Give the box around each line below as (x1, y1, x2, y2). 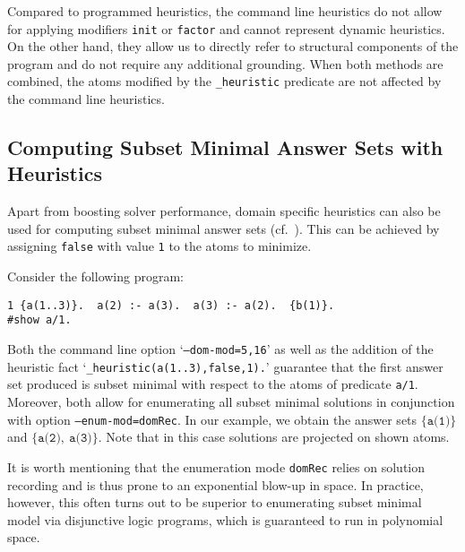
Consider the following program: (7, 267, 184, 286)
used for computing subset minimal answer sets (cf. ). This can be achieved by (7, 219, 440, 237)
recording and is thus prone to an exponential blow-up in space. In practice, (7, 475, 424, 494)
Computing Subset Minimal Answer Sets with (7, 134, 443, 161)
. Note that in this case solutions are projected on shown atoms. (98, 427, 450, 446)
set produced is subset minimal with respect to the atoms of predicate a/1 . (7, 375, 418, 393)
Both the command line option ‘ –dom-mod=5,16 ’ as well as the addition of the (7, 340, 434, 358)
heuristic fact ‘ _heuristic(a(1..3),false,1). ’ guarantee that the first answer (7, 357, 443, 375)
